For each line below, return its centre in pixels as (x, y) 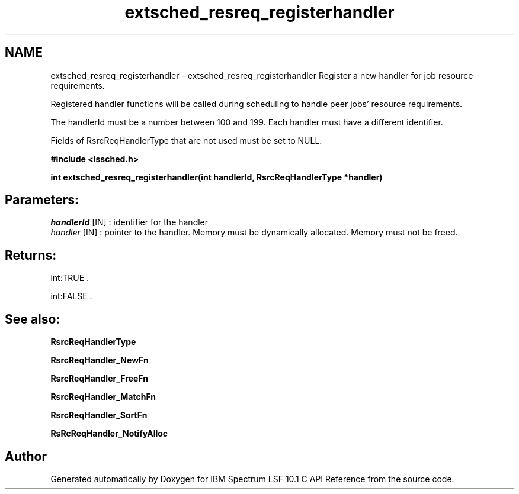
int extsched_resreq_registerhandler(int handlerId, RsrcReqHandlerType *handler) (217, 177)
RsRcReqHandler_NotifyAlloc (109, 434)
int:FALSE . (71, 296)
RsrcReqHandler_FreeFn (99, 379)
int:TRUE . (70, 278)
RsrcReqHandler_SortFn (99, 415)
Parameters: (42, 200)
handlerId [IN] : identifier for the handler (129, 222)
